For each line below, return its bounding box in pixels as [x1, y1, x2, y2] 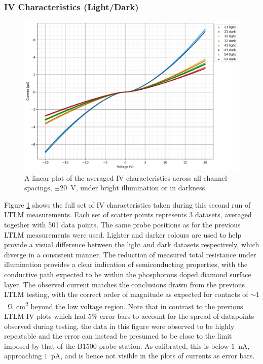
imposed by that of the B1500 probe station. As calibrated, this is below [4, 340, 229, 351]
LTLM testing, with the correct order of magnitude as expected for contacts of [4, 289, 248, 300]
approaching [4, 350, 42, 361]
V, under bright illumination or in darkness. [70, 182, 207, 193]
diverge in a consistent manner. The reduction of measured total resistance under [4, 249, 256, 259]
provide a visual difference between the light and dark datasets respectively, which [4, 239, 259, 250]
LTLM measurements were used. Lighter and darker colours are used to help [4, 229, 242, 240]
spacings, [24, 182, 52, 193]
